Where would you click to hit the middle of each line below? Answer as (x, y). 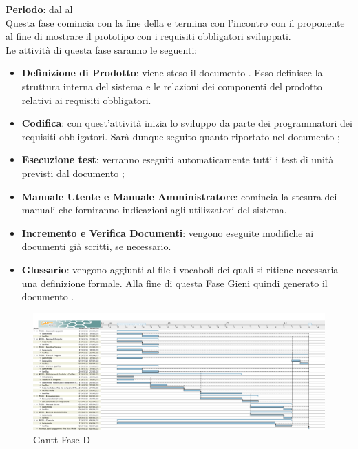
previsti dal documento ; (73, 173)
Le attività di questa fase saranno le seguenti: (102, 49)
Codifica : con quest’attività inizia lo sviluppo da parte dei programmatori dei (187, 123)
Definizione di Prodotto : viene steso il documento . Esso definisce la (172, 73)
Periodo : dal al (39, 9)
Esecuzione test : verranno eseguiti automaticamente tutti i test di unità (178, 159)
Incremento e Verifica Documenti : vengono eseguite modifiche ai (168, 232)
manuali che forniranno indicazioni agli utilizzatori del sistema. (154, 210)
